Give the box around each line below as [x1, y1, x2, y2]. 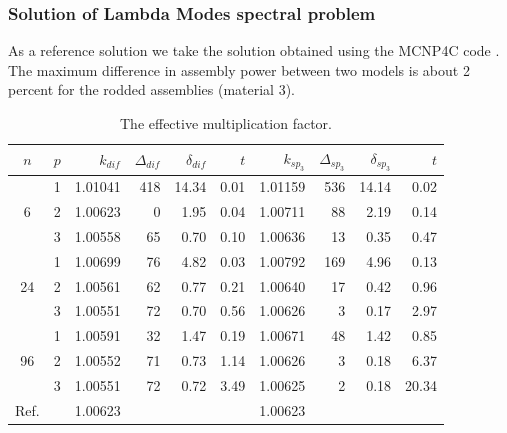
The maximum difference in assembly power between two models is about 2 [8, 59, 470, 80]
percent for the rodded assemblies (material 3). [8, 79, 295, 100]
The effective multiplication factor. [120, 113, 332, 133]
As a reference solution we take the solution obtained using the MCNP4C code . [8, 40, 500, 61]
